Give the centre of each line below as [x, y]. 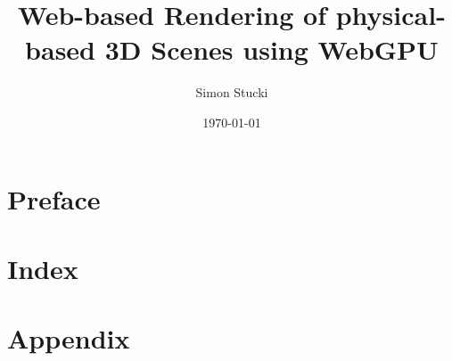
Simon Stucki [232, 92]
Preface [54, 198]
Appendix [69, 338]
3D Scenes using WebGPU [271, 49]
